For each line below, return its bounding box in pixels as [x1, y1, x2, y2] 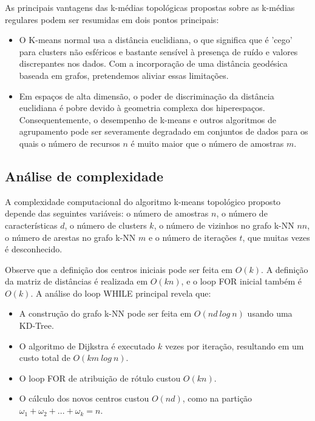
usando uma [247, 307, 293, 320]
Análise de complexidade [5, 166, 164, 185]
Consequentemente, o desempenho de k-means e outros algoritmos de [19, 113, 276, 126]
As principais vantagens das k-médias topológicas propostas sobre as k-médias [5, 1, 295, 13]
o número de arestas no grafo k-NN [5, 231, 136, 243]
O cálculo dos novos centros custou [19, 392, 149, 405]
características [5, 218, 58, 231]
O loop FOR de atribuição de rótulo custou [19, 371, 181, 384]
